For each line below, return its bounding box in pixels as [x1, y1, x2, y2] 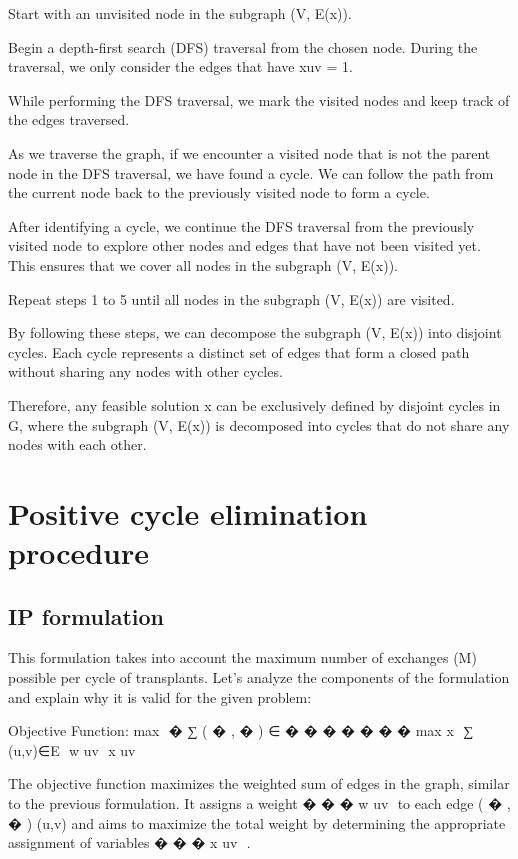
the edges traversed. [8, 109, 130, 130]
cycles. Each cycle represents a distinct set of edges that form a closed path [8, 341, 470, 362]
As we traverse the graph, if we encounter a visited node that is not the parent [8, 142, 491, 163]
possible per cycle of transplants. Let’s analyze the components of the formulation [8, 667, 510, 688]
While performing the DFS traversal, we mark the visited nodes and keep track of [8, 89, 510, 110]
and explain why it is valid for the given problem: [8, 686, 312, 707]
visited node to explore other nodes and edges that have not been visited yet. [8, 235, 481, 256]
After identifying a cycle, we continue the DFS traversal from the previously [8, 215, 475, 236]
